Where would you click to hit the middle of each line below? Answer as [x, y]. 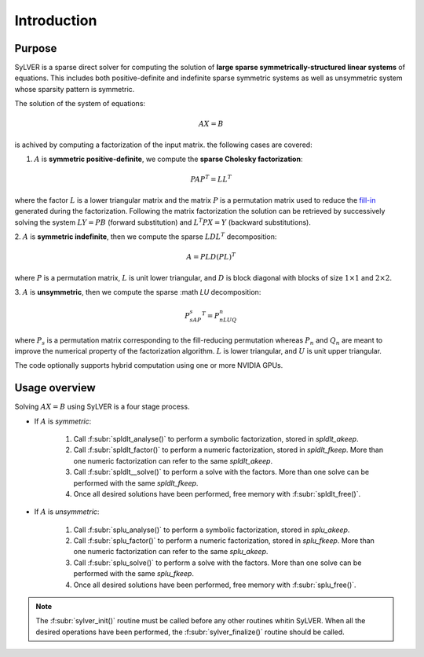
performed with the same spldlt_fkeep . [136, 483]
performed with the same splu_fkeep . [133, 574]
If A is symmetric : [63, 421]
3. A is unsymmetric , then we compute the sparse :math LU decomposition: [138, 292]
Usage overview [55, 388]
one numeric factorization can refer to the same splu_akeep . [171, 552]
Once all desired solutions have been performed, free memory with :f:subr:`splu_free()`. [215, 585]
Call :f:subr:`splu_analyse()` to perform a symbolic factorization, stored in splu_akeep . [212, 530]
